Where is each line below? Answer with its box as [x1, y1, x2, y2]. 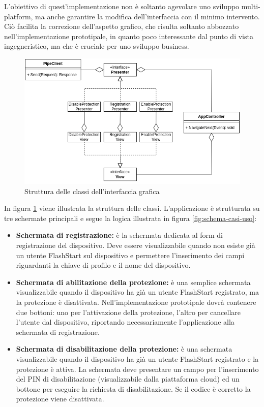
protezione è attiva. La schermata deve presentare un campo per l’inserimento [16, 363, 259, 374]
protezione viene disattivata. [16, 393, 104, 404]
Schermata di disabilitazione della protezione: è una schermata [16, 343, 232, 354]
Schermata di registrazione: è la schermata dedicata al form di [16, 230, 223, 240]
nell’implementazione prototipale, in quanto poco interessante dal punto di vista [4, 30, 253, 41]
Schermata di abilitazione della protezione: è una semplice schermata [16, 276, 251, 287]
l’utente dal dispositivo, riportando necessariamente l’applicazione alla [16, 317, 234, 327]
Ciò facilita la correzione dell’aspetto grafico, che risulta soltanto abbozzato [4, 21, 239, 32]
